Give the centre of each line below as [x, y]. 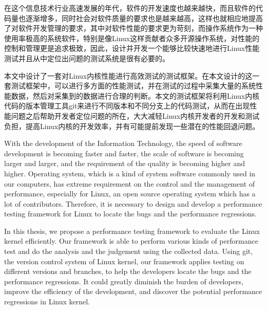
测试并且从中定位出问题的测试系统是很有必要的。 [87, 58]
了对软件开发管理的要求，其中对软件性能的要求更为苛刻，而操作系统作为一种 [133, 28]
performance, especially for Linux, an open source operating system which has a [130, 194]
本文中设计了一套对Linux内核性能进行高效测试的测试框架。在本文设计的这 [128, 75]
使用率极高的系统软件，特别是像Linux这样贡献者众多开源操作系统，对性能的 [132, 38]
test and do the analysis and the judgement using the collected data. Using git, [129, 251]
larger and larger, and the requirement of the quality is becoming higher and [125, 163]
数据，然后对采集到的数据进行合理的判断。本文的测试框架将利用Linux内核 [135, 95]
